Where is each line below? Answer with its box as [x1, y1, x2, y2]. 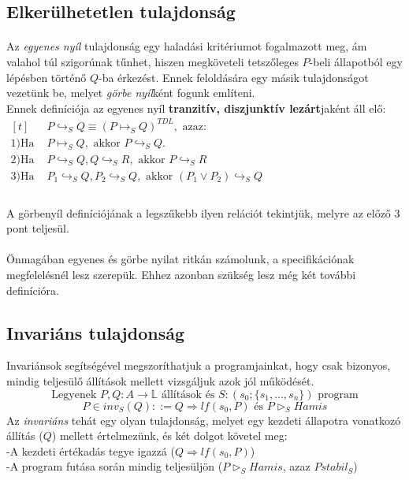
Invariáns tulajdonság [6, 320, 184, 344]
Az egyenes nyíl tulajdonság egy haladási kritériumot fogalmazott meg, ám [6, 38, 367, 54]
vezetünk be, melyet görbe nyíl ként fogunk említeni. [6, 84, 255, 101]
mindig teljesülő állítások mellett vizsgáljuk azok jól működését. [6, 372, 314, 389]
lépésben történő [6, 69, 87, 85]
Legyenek [51, 389, 97, 400]
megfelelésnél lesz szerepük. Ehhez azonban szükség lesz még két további [6, 266, 356, 282]
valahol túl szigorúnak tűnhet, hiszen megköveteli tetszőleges [6, 53, 299, 69]
